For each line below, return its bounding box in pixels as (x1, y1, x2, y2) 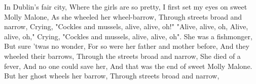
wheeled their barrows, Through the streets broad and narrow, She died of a (4, 50, 241, 61)
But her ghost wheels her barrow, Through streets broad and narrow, (4, 70, 220, 81)
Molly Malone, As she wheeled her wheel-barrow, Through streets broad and (4, 11, 242, 22)
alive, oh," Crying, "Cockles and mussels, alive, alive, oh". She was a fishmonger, (4, 31, 252, 41)
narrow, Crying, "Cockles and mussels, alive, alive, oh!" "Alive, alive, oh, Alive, (4, 21, 248, 32)
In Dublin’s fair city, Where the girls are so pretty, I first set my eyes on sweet (4, 2, 247, 12)
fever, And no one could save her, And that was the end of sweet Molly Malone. (4, 60, 252, 71)
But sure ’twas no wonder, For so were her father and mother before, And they (4, 41, 249, 51)
